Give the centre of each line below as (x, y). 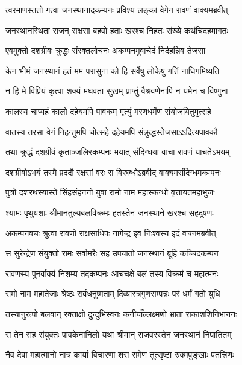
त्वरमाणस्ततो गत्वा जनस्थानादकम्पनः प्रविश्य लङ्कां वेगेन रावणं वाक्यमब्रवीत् (117, 10)
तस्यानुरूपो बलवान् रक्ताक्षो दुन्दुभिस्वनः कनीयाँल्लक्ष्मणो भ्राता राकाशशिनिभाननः (121, 313)
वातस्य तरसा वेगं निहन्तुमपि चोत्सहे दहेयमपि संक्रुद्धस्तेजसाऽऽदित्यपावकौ (112, 131)
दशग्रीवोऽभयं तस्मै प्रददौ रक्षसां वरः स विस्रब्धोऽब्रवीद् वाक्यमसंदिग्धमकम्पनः (113, 172)
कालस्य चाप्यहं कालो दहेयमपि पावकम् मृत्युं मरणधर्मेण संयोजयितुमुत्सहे (108, 111)
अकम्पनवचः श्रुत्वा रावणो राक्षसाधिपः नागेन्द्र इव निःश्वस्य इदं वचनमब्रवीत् (111, 233)
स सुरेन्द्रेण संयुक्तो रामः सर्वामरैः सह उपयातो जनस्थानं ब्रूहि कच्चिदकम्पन (112, 253)
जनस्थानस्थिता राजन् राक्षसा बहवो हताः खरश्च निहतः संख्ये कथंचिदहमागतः (117, 30)
